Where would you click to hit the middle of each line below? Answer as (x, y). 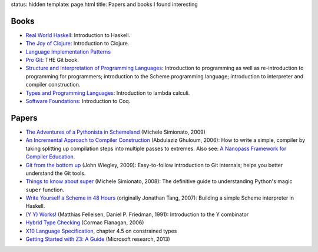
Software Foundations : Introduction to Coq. (78, 101)
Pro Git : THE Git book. (52, 60)
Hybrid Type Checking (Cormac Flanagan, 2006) (85, 223)
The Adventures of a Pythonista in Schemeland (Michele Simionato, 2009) (116, 132)
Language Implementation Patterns (68, 52)
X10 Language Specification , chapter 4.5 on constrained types (101, 231)
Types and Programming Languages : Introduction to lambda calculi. (108, 93)
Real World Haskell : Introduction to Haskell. (78, 35)
